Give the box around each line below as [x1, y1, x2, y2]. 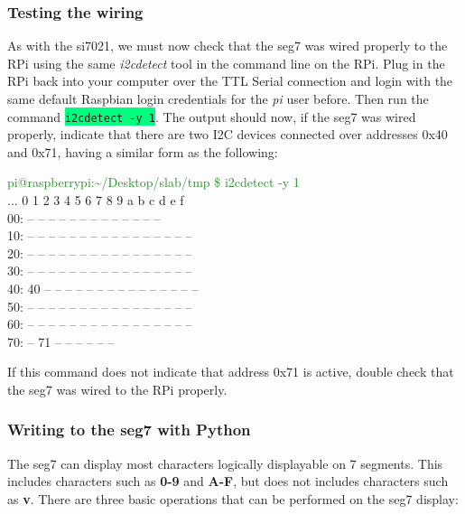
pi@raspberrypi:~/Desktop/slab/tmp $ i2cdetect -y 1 [7, 173, 300, 192]
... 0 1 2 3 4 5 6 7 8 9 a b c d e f [7, 191, 184, 210]
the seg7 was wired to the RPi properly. [7, 379, 228, 398]
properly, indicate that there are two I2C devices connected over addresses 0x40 [7, 125, 448, 144]
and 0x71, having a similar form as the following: [7, 142, 278, 161]
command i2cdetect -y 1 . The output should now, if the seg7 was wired [7, 107, 416, 126]
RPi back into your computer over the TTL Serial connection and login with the [7, 71, 453, 90]
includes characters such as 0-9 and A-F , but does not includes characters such [7, 472, 449, 491]
